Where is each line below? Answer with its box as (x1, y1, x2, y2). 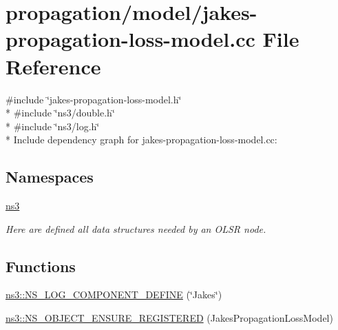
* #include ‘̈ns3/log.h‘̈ (6, 118, 100, 133)
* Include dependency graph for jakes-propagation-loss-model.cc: (6, 132, 277, 147)
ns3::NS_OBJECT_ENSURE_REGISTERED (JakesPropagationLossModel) (6, 311, 333, 325)
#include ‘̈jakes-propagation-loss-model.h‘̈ (6, 92, 182, 106)
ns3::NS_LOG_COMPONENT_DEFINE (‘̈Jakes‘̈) (6, 287, 222, 302)
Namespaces (6, 166, 94, 187)
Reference (6, 52, 101, 80)
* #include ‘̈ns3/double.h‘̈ (6, 105, 115, 120)
